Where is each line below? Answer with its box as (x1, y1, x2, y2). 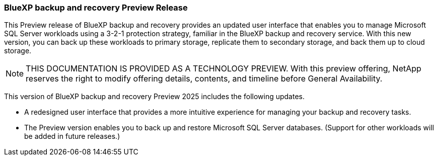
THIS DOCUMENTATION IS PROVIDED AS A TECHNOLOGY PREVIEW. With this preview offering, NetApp (26, 63, 421, 74)
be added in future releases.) (24, 132, 120, 141)
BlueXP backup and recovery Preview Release (4, 3, 188, 13)
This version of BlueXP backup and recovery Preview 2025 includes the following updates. (4, 92, 305, 101)
